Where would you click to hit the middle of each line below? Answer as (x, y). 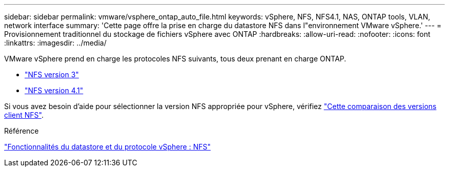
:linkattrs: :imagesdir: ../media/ (55, 43)
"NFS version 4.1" (54, 90)
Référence (22, 131)
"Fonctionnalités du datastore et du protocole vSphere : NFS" (107, 147)
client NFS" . (24, 115)
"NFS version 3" (52, 74)
